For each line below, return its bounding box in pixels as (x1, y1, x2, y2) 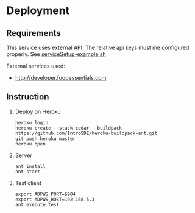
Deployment (6, 4, 70, 18)
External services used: (6, 62, 66, 69)
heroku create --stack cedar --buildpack (15, 125, 122, 131)
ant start (15, 169, 41, 175)
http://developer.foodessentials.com (15, 74, 107, 81)
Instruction (6, 92, 49, 102)
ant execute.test (15, 201, 60, 208)
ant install (15, 163, 46, 169)
